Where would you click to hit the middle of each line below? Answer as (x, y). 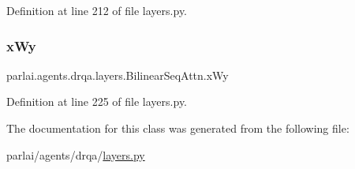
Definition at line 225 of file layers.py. (97, 101)
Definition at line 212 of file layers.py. (97, 10)
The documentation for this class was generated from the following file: (178, 128)
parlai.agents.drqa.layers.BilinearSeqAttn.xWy (118, 75)
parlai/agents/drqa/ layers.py (76, 154)
